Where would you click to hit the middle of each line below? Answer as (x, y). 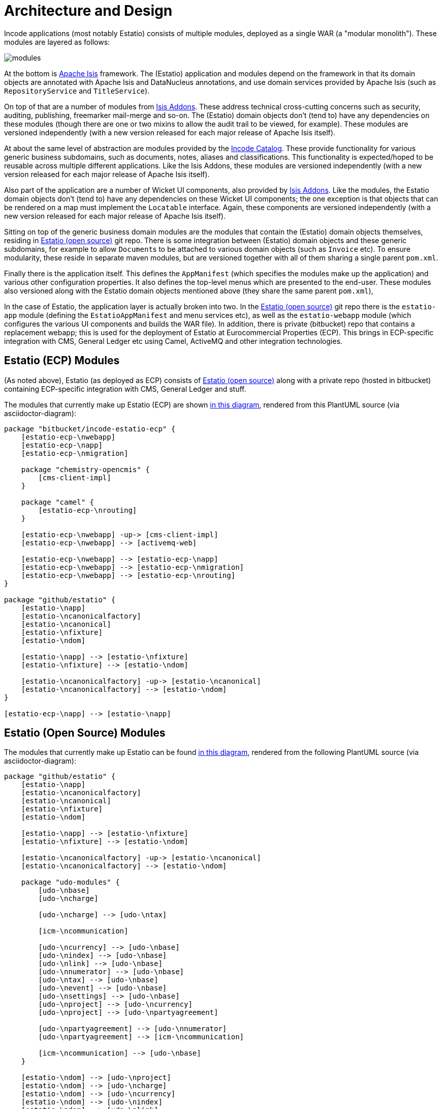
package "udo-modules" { (70, 882)
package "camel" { (58, 502)
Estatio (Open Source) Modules (85, 733)
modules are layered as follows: (57, 42)
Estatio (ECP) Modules (62, 361)
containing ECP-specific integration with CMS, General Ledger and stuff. (125, 389)
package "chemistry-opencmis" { (85, 469)
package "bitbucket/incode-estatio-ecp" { (90, 429)
